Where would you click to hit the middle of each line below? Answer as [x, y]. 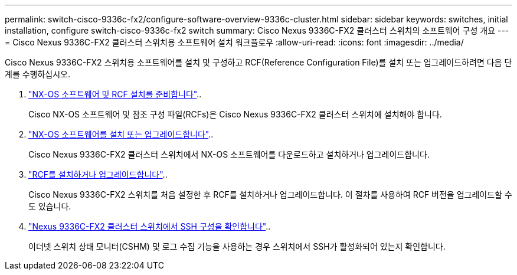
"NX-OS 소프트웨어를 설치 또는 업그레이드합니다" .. [121, 134]
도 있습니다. [50, 206]
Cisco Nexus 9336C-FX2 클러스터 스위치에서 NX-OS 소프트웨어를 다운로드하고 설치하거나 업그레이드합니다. [229, 154]
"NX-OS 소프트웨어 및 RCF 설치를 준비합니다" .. [115, 94]
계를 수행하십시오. [38, 74]
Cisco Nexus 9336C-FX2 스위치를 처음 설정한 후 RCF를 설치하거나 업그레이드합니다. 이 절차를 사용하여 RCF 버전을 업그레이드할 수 [270, 194]
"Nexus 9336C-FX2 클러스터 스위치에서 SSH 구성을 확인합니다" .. [150, 226]
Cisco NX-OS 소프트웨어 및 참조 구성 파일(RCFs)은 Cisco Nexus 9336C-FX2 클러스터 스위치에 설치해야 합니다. [235, 114]
